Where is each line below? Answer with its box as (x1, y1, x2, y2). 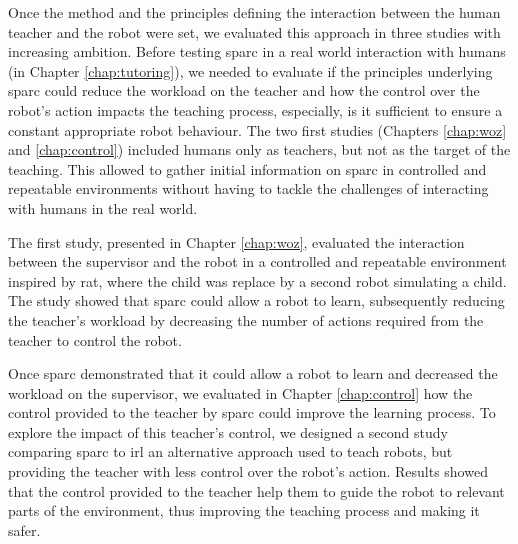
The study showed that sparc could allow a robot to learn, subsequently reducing (8, 290, 505, 311)
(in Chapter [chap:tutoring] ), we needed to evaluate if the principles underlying (8, 60, 493, 81)
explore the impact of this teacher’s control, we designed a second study (8, 421, 448, 442)
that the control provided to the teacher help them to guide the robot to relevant (8, 480, 505, 501)
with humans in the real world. (8, 197, 198, 218)
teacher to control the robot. (8, 329, 182, 350)
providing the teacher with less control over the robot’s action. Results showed (8, 461, 488, 482)
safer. (8, 519, 41, 540)
